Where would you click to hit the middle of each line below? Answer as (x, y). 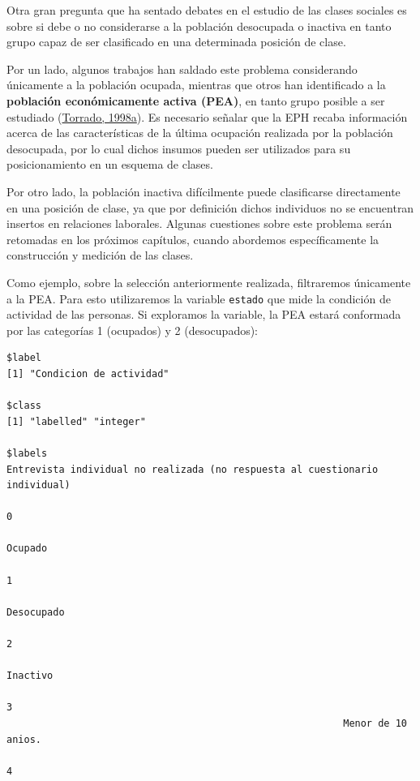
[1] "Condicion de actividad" (88, 373)
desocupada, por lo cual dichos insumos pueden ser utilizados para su (179, 148)
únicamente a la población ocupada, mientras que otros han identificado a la (196, 85)
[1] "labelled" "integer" (76, 421)
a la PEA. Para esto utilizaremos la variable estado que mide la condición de (199, 298)
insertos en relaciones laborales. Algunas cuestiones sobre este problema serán (199, 223)
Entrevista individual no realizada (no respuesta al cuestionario (193, 469)
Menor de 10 (375, 723)
